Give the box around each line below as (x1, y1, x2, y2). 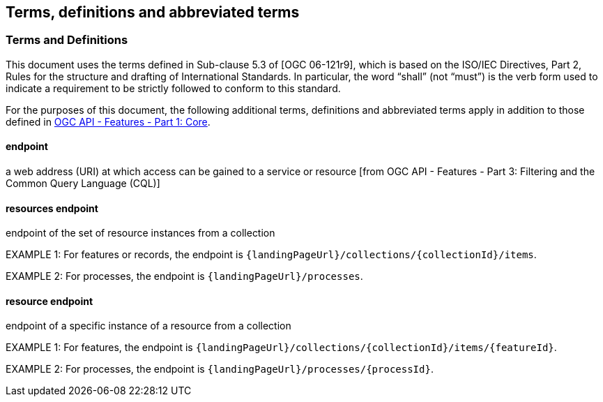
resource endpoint (6, 295, 93, 307)
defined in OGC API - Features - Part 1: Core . (6, 115, 211, 128)
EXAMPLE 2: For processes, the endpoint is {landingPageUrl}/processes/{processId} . (6, 363, 434, 375)
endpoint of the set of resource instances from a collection (6, 227, 275, 239)
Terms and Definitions (6, 33, 128, 47)
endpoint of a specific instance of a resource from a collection (6, 320, 291, 332)
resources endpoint (6, 202, 98, 214)
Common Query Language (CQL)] (6, 177, 160, 190)
